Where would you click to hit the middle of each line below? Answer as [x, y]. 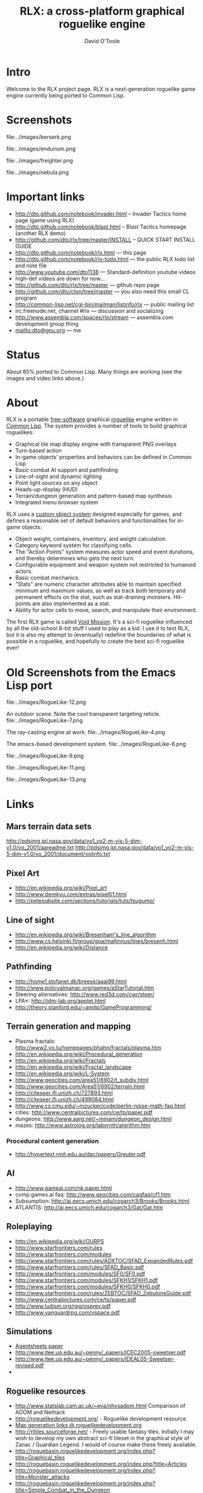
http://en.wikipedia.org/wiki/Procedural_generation [79, 1054]
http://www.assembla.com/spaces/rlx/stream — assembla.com [94, 317]
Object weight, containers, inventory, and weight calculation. [91, 539]
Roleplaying [29, 1227]
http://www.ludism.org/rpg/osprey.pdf [63, 1306]
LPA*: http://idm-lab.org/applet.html [60, 1000]
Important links [46, 197]
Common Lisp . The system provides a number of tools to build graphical [97, 426]
